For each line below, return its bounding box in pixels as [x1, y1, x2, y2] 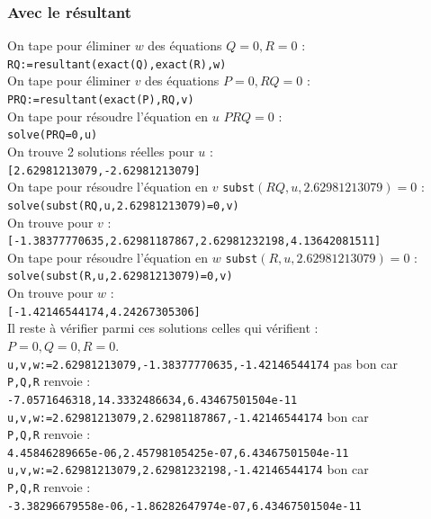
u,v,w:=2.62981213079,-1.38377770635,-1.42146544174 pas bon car [7, 353, 398, 372]
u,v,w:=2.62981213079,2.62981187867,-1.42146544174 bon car [7, 407, 369, 425]
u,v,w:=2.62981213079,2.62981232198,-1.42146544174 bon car [7, 460, 369, 479]
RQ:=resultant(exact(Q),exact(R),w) [7, 58, 227, 71]
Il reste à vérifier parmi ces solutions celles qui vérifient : [7, 318, 319, 337]
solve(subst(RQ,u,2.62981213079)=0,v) [7, 199, 239, 212]
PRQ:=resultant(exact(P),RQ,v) [7, 94, 194, 107]
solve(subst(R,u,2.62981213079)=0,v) [7, 270, 233, 283]
